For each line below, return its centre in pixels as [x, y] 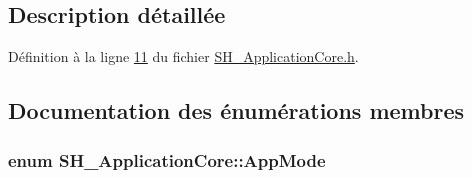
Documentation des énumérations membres [236, 110]
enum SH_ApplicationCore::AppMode [167, 159]
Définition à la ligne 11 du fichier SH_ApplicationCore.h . [183, 56]
